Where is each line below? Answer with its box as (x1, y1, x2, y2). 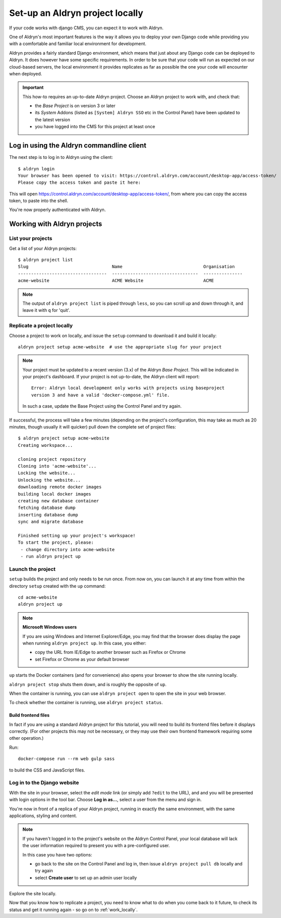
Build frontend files (9, 712, 50, 718)
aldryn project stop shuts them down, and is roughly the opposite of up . (9, 681, 167, 687)
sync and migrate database (18, 519, 84, 525)
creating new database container (18, 498, 99, 503)
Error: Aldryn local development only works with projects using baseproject (31, 385, 225, 391)
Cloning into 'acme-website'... (18, 463, 97, 469)
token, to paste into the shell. (9, 198, 68, 204)
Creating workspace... (18, 442, 73, 448)
